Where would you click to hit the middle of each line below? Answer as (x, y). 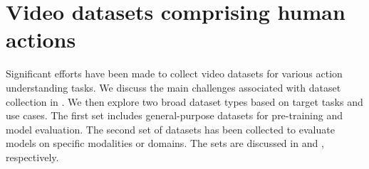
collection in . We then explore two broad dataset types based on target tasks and (184, 101)
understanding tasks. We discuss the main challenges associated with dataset (173, 87)
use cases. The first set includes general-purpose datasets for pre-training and (175, 115)
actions (41, 39)
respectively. (32, 157)
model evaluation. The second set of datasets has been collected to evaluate (170, 129)
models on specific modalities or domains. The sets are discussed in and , (165, 143)
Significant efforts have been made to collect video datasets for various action (174, 73)
